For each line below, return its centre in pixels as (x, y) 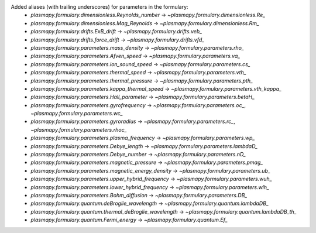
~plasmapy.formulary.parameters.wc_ (77, 114)
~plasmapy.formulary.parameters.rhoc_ (79, 129)
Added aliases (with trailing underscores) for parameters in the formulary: (99, 7)
